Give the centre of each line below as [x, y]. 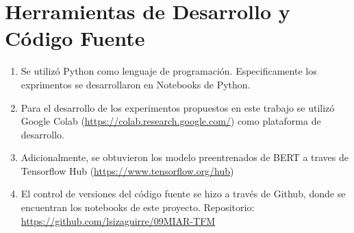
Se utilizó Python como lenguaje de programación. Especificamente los [169, 71]
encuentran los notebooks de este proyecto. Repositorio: [138, 207]
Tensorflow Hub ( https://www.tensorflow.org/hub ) [127, 170]
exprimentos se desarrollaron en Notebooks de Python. [136, 84]
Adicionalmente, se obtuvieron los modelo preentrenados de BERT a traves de [185, 157]
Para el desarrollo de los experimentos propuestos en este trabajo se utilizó [178, 107]
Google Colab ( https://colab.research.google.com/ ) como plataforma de [171, 121]
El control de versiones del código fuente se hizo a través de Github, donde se [183, 194]
